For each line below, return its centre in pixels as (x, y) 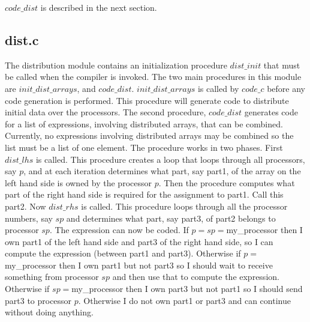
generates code (271, 112)
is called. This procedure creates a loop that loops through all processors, (170, 159)
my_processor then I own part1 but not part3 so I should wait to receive (139, 265)
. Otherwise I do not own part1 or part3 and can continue (184, 300)
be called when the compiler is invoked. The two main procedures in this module (153, 77)
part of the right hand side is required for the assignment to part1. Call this (144, 194)
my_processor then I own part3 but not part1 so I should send (187, 289)
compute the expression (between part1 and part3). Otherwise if (123, 253)
